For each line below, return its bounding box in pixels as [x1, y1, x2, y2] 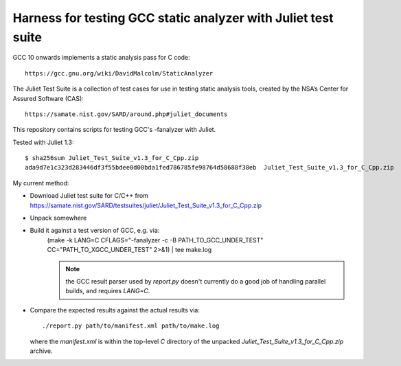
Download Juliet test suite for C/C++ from [30, 192, 149, 200]
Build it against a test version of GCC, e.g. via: [30, 227, 160, 235]
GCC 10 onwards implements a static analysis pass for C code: [12, 54, 190, 62]
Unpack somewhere [30, 214, 87, 222]
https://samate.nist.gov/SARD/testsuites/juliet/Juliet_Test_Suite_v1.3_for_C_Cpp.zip [30, 201, 262, 209]
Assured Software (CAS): [12, 94, 84, 102]
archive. [30, 347, 53, 355]
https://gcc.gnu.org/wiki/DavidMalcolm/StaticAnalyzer [25, 69, 214, 77]
